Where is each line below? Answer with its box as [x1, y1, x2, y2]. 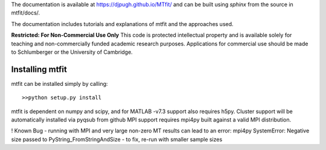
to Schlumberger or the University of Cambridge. [11, 48, 133, 56]
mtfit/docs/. [11, 9, 40, 16]
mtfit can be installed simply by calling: [11, 80, 108, 87]
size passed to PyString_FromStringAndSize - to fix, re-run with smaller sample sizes [11, 135, 223, 143]
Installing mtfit [11, 64, 68, 74]
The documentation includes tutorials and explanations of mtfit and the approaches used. [11, 20, 234, 27]
